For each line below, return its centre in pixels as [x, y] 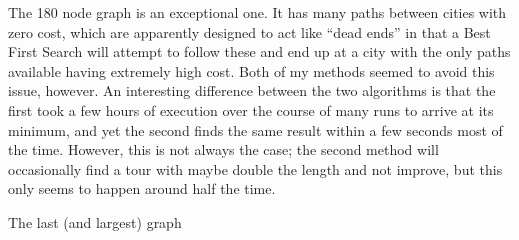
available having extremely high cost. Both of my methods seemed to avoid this [251, 70]
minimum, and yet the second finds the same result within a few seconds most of [255, 129]
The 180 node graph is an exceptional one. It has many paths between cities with [257, 12]
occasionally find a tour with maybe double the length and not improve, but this [255, 168]
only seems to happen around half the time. [142, 188]
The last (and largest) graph [95, 221]
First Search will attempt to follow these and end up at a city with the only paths [259, 51]
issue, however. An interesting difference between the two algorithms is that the [252, 90]
